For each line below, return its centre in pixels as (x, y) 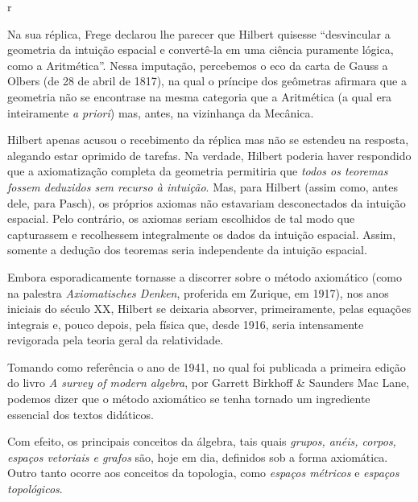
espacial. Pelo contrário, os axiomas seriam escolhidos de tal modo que (181, 218)
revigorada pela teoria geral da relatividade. (116, 340)
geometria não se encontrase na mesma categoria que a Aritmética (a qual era (200, 96)
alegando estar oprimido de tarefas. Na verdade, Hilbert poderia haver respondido (209, 155)
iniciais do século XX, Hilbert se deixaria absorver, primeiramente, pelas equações (209, 309)
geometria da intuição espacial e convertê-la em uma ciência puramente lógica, (201, 49)
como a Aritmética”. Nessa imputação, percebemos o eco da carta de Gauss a (198, 65)
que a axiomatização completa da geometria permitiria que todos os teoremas (198, 171)
